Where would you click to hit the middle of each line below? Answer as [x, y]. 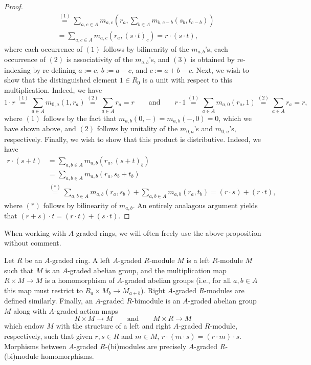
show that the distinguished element [61, 80]
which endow [24, 326]
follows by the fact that [80, 118]
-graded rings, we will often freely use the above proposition [168, 232]
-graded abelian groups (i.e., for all [176, 280]
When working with [35, 232]
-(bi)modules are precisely [146, 346]
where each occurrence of [43, 48]
